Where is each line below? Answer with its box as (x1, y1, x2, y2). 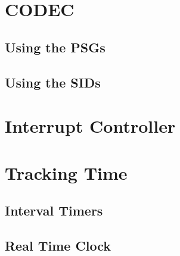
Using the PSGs (5, 38, 105, 56)
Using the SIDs (5, 73, 101, 91)
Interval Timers (5, 201, 103, 220)
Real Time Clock (5, 236, 111, 254)
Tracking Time (5, 160, 128, 185)
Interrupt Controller (5, 114, 176, 138)
